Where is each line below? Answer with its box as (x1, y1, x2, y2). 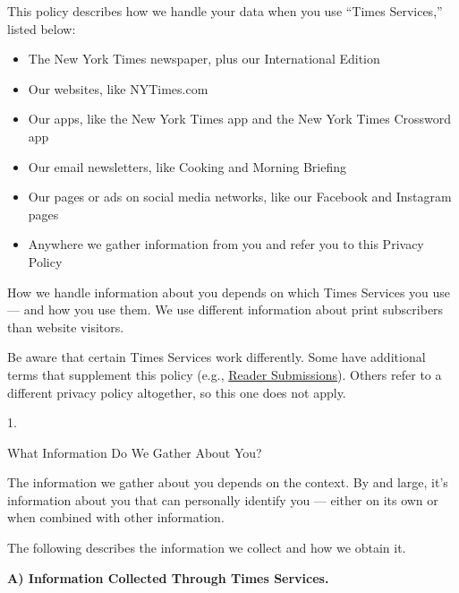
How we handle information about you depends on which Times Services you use (7, 282, 451, 301)
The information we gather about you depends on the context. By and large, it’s (7, 473, 448, 492)
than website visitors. (7, 317, 124, 336)
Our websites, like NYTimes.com (28, 79, 208, 98)
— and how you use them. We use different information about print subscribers (7, 300, 444, 319)
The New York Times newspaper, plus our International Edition (28, 49, 380, 68)
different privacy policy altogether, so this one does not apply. (7, 382, 346, 401)
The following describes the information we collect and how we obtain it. (7, 538, 406, 557)
